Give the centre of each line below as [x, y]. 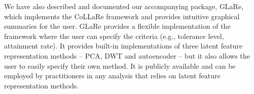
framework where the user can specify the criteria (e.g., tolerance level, [114, 36]
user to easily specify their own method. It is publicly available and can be [120, 65]
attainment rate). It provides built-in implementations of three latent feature [123, 46]
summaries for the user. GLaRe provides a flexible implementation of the [117, 26]
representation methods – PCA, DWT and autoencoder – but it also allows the [127, 55]
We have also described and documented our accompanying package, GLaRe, [124, 6]
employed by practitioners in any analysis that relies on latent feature [112, 76]
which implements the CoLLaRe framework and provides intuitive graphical [122, 16]
